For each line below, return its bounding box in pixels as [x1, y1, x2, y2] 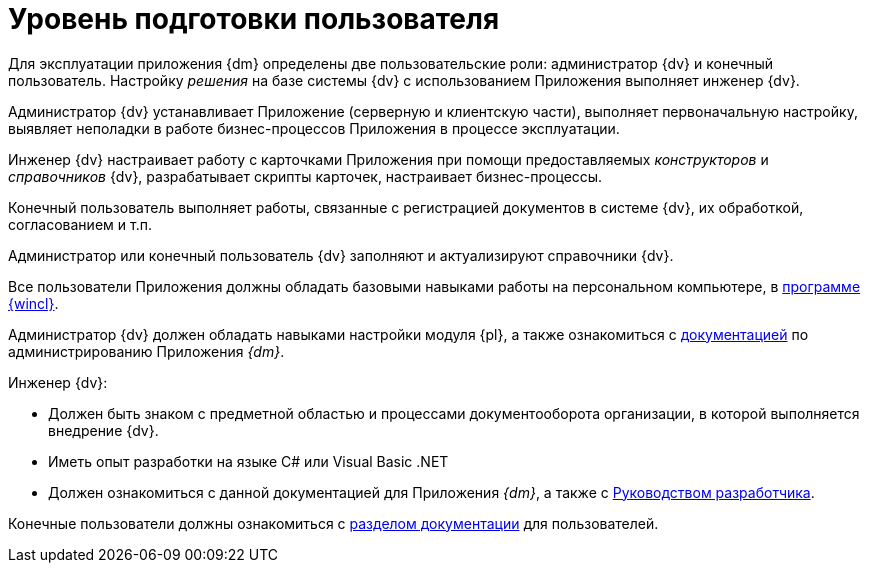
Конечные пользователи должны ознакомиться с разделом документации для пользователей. [8, 514, 659, 532]
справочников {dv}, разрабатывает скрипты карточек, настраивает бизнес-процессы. [8, 167, 603, 185]
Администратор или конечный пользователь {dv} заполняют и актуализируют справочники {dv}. [8, 246, 674, 264]
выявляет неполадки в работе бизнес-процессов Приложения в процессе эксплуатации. [8, 119, 620, 137]
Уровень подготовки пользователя [8, 2, 500, 36]
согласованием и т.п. [8, 215, 152, 233]
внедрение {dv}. [48, 421, 159, 439]
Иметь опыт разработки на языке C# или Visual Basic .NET [48, 452, 449, 470]
